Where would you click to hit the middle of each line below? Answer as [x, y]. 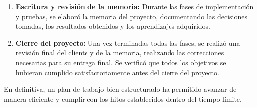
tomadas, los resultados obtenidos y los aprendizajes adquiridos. [113, 26]
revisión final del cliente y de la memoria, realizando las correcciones [120, 53]
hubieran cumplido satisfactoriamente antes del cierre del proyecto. [117, 72]
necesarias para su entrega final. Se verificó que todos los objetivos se [121, 62]
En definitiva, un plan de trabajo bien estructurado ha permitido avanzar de [120, 89]
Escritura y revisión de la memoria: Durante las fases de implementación [134, 6]
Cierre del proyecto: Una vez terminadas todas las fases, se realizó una [128, 43]
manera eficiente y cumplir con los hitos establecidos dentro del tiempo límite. [123, 98]
